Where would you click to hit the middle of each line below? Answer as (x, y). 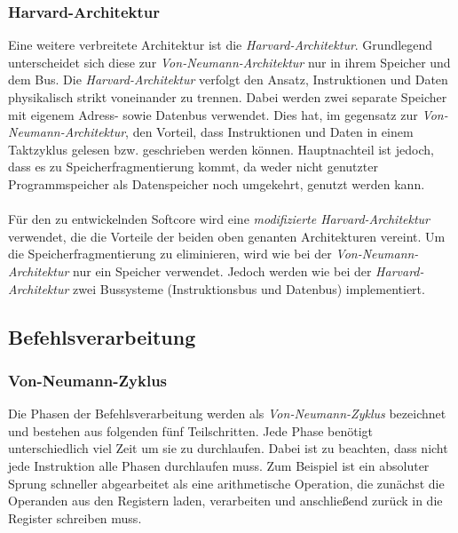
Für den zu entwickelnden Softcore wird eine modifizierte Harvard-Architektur (219, 219)
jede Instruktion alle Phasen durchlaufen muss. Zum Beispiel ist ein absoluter (219, 465)
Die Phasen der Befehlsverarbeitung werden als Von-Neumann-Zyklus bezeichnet (227, 414)
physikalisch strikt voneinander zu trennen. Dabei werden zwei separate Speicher (228, 97)
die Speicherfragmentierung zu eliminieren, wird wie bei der (170, 254)
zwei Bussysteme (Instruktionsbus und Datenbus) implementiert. (249, 288)
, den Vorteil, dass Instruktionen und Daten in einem (269, 132)
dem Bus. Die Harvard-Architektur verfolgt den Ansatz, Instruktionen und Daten (228, 80)
